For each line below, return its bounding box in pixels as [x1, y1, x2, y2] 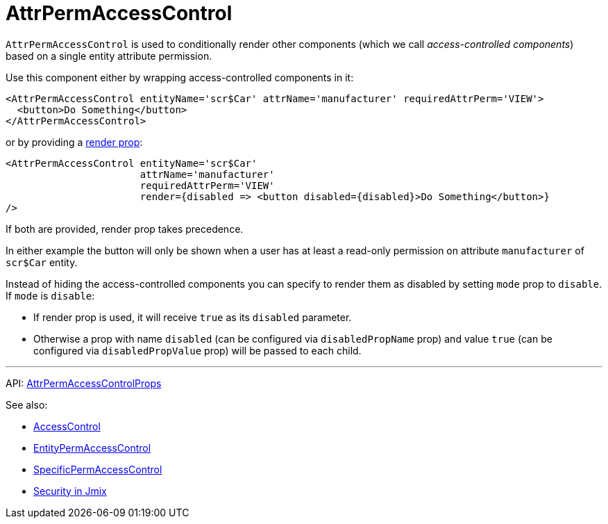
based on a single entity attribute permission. [6, 49, 212, 62]
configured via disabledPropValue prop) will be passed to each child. [33, 344, 362, 357]
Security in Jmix [33, 484, 107, 497]
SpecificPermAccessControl [33, 463, 162, 475]
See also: [6, 398, 48, 411]
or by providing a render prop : [6, 136, 143, 148]
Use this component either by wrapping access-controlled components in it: [6, 71, 354, 83]
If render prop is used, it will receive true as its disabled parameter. [33, 311, 352, 323]
